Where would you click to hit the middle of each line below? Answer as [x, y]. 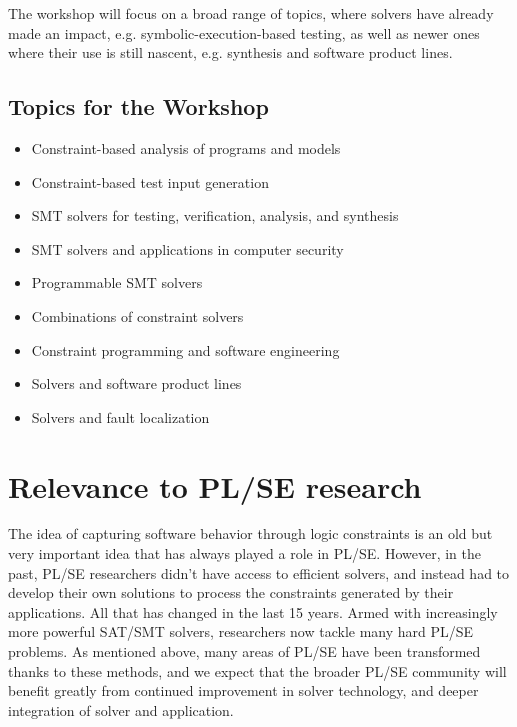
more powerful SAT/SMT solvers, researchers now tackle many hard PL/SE [241, 631]
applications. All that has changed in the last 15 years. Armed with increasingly [253, 611]
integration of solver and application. [121, 709]
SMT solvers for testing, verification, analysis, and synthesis [215, 215]
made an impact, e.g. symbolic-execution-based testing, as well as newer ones [244, 32]
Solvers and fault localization [120, 416]
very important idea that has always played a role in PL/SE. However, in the [245, 553]
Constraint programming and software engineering [185, 349]
